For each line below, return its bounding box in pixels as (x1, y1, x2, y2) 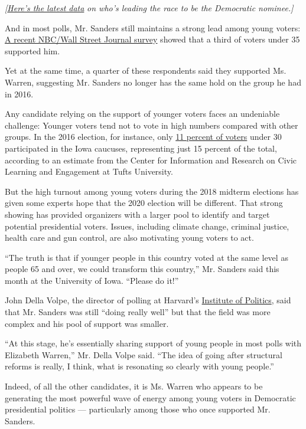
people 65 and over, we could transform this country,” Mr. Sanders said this (5, 263, 279, 275)
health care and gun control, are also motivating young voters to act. (5, 231, 254, 244)
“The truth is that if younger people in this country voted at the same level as (5, 251, 288, 263)
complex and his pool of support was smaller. (5, 317, 169, 329)
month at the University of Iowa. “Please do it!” (5, 274, 179, 286)
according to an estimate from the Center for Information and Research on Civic (5, 153, 297, 166)
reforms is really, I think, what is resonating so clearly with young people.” (5, 360, 274, 372)
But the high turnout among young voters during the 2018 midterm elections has (5, 185, 299, 197)
